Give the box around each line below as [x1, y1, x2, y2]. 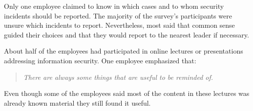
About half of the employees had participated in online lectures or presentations [4, 46, 243, 56]
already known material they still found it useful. [4, 97, 151, 108]
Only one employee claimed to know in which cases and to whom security [4, 1, 224, 11]
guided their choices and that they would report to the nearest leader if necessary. [4, 29, 249, 39]
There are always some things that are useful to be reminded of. [23, 72, 213, 82]
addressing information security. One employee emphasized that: [4, 55, 196, 65]
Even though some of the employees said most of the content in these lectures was [4, 88, 250, 98]
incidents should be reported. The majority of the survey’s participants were [4, 10, 232, 20]
